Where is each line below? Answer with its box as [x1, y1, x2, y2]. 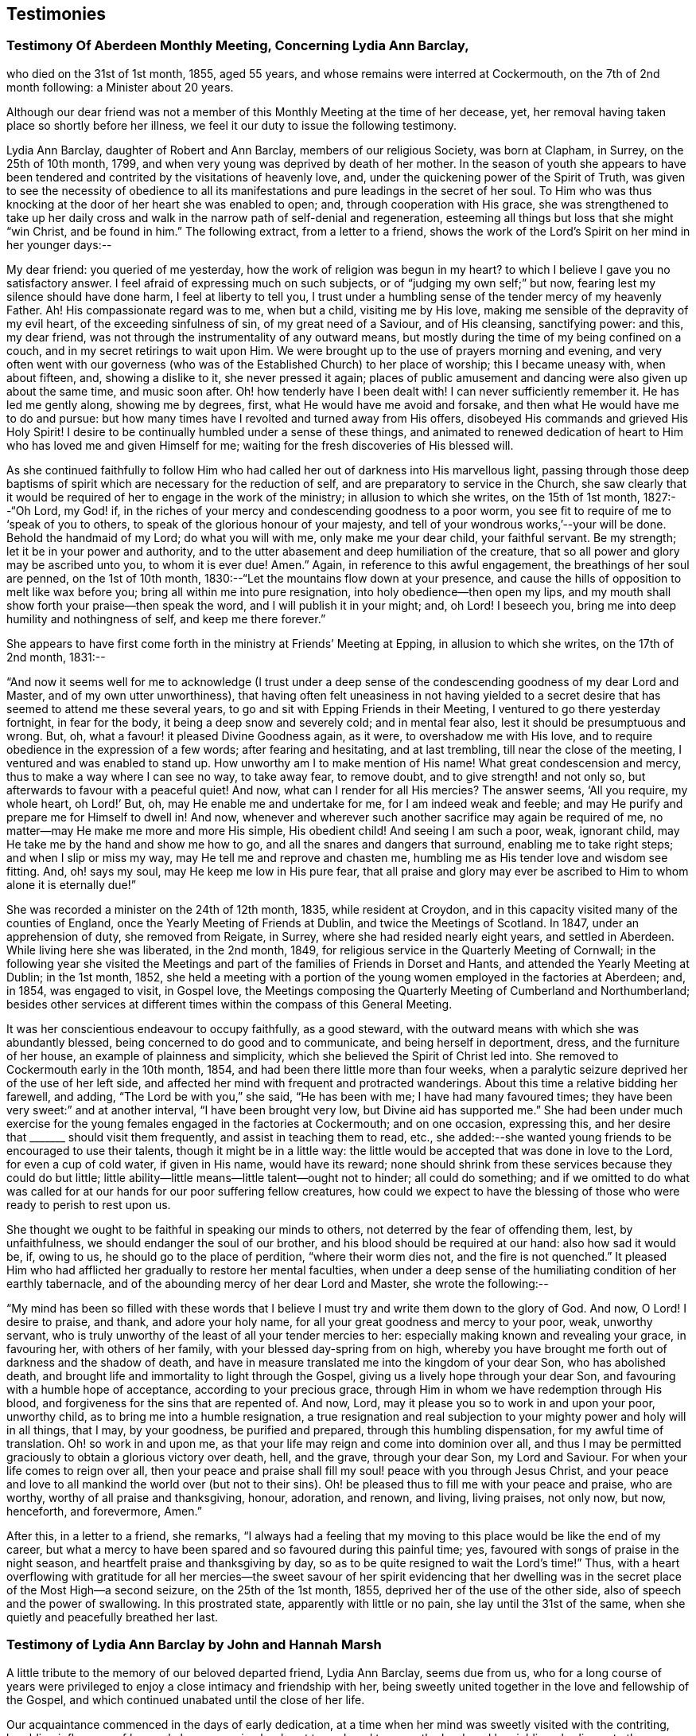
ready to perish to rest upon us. [6, 1197, 171, 1211]
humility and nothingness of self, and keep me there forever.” [6, 611, 326, 626]
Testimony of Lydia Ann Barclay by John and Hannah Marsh [6, 1637, 382, 1653]
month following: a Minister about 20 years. [6, 80, 234, 94]
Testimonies [6, 4, 107, 24]
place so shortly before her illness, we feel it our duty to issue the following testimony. [6, 118, 457, 132]
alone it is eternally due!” [6, 877, 136, 891]
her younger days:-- [6, 237, 112, 252]
